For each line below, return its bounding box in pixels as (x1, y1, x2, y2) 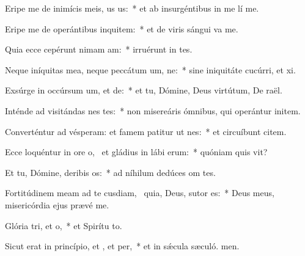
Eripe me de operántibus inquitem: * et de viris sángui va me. (5, 22, 238, 35)
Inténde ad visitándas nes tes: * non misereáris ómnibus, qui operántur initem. (5, 104, 301, 117)
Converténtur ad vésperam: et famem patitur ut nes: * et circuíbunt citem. (5, 125, 287, 137)
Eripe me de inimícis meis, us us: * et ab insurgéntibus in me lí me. (5, 2, 259, 14)
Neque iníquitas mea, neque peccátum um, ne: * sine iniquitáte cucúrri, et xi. (5, 63, 296, 76)
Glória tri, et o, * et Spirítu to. (5, 219, 122, 232)
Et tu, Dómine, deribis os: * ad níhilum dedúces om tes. (5, 166, 216, 178)
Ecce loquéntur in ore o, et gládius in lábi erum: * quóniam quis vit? (5, 145, 268, 158)
